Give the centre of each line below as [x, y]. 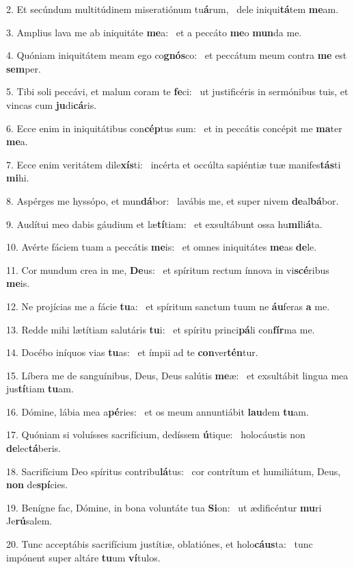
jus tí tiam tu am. [40, 389]
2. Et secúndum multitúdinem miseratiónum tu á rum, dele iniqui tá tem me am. [173, 9]
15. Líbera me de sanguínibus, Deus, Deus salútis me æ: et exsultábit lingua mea [177, 375]
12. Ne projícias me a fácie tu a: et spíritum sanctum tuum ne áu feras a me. [168, 306]
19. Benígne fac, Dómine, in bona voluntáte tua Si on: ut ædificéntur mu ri [164, 507]
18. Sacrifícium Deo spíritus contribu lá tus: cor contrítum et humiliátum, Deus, [174, 471]
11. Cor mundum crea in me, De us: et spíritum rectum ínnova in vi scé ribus [168, 269]
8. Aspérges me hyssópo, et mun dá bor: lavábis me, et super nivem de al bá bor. [173, 200]
